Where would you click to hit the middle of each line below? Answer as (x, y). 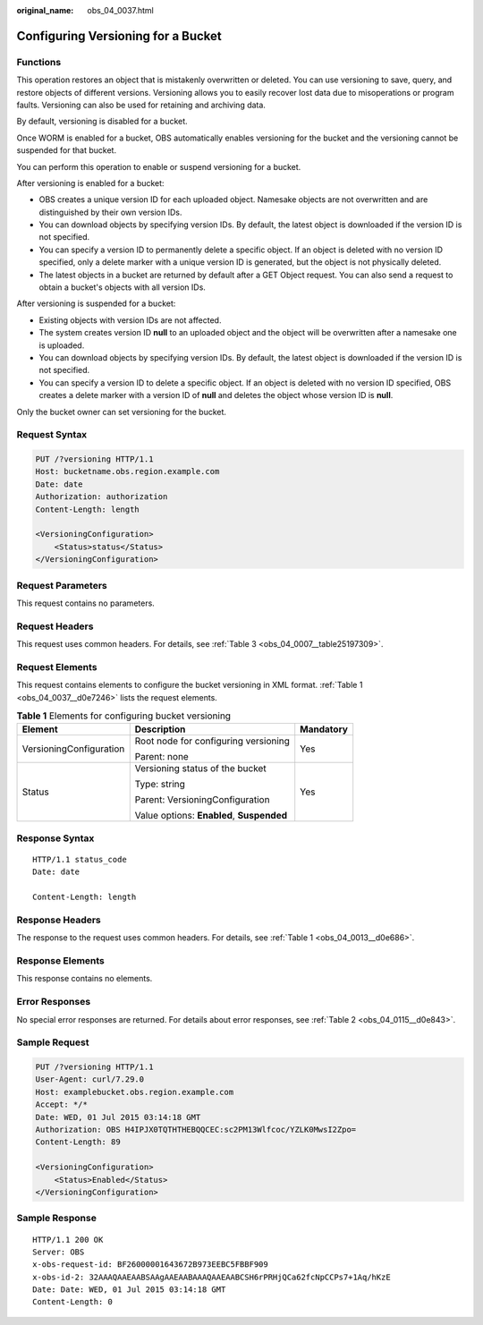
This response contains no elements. (85, 979)
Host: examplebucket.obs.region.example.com (135, 1092)
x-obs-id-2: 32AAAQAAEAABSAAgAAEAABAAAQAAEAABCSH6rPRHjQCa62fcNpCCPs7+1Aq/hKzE (212, 1277)
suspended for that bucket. (66, 150)
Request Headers (55, 626)
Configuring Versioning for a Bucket (119, 36)
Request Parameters (62, 585)
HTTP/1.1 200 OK (68, 1240)
